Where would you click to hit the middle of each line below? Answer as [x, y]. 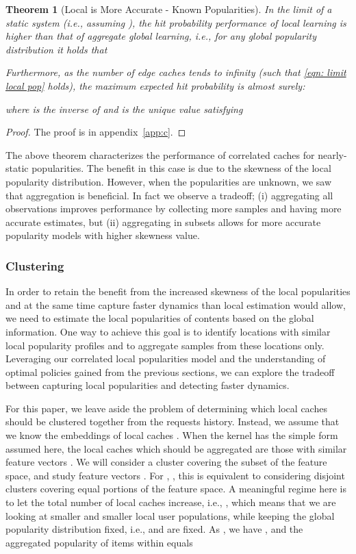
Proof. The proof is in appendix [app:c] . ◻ [96, 132]
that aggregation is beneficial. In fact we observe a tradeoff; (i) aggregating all [169, 195]
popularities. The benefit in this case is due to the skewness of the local [181, 168]
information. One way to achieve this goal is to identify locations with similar [168, 331]
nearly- [332, 154]
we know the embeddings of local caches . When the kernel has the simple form [172, 435]
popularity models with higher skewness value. [103, 235]
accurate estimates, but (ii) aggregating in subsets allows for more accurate [163, 222]
